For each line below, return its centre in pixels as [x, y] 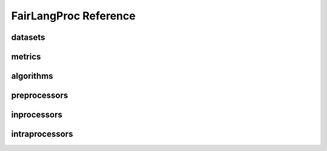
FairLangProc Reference [73, 16]
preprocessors [40, 96]
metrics [26, 57]
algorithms [32, 76]
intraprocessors [42, 134]
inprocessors [37, 115]
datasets [28, 37]
